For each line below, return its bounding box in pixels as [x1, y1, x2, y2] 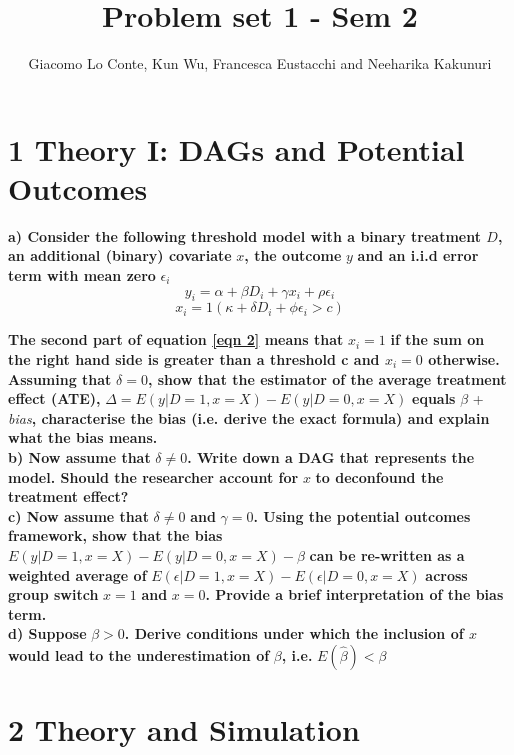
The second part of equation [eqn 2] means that [8, 329, 344, 350]
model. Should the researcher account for [8, 466, 299, 487]
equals [412, 388, 456, 409]
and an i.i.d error [357, 245, 479, 266]
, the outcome [244, 245, 342, 266]
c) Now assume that [8, 505, 149, 526]
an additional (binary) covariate [8, 245, 232, 266]
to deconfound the [315, 466, 444, 487]
